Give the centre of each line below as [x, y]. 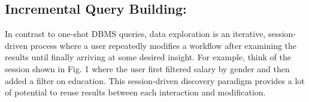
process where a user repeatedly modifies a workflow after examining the [163, 45]
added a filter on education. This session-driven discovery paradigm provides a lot [155, 80]
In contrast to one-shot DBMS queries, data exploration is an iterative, [135, 34]
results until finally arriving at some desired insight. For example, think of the [148, 57]
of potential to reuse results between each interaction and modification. [135, 92]
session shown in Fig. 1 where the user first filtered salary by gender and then [147, 68]
